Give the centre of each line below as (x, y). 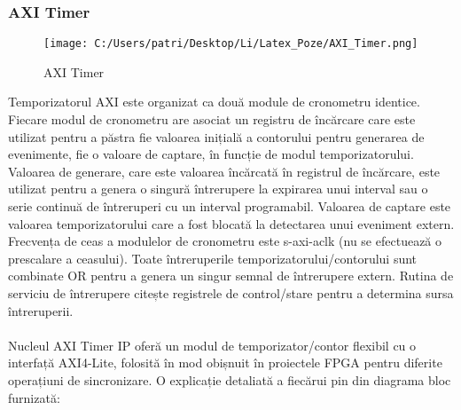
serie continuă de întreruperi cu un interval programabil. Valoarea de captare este (230, 206)
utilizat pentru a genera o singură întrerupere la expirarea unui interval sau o (218, 189)
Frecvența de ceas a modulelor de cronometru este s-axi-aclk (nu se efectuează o (225, 241)
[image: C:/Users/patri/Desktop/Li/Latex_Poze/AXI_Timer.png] (231, 44)
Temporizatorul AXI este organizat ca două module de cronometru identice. (214, 102)
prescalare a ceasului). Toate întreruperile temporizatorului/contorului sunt (213, 258)
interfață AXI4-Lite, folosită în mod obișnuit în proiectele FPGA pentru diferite (225, 363)
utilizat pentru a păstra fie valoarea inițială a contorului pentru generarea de (216, 136)
